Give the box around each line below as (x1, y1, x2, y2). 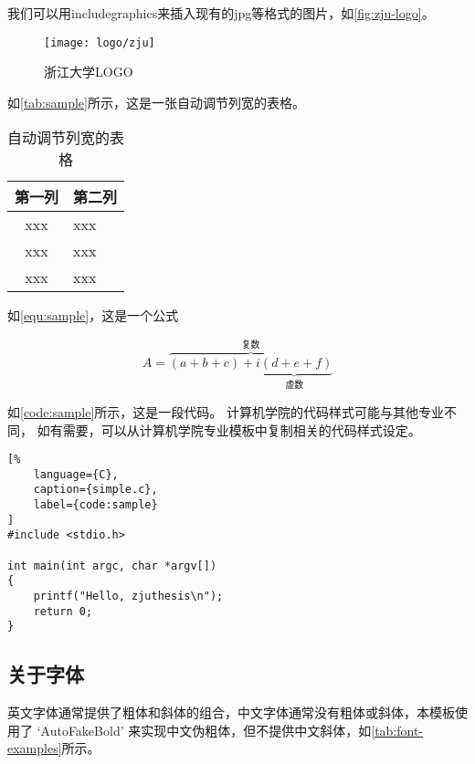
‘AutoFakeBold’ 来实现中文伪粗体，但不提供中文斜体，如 (37, 720, 372, 739)
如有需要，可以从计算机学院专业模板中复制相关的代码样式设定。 (37, 420, 421, 439)
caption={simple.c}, (33, 483, 158, 497)
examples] (7, 738, 62, 758)
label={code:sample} (33, 498, 158, 512)
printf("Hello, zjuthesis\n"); (33, 590, 224, 602)
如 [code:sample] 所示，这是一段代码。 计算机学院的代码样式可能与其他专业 (7, 402, 445, 421)
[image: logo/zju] (44, 36, 155, 49)
